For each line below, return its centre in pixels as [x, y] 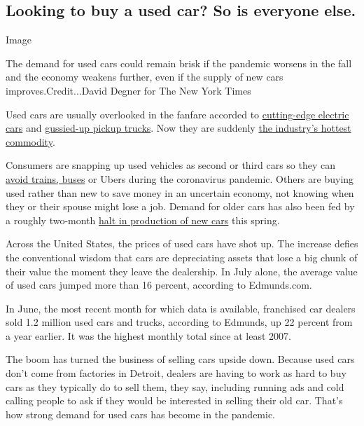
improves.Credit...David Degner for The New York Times [128, 90]
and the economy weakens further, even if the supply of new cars [145, 77]
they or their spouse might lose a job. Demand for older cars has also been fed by [180, 206]
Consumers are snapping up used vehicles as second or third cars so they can [171, 165]
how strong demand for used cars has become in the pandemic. [141, 414]
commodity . [30, 141]
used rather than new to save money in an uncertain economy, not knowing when [180, 192]
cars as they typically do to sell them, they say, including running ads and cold [175, 386]
